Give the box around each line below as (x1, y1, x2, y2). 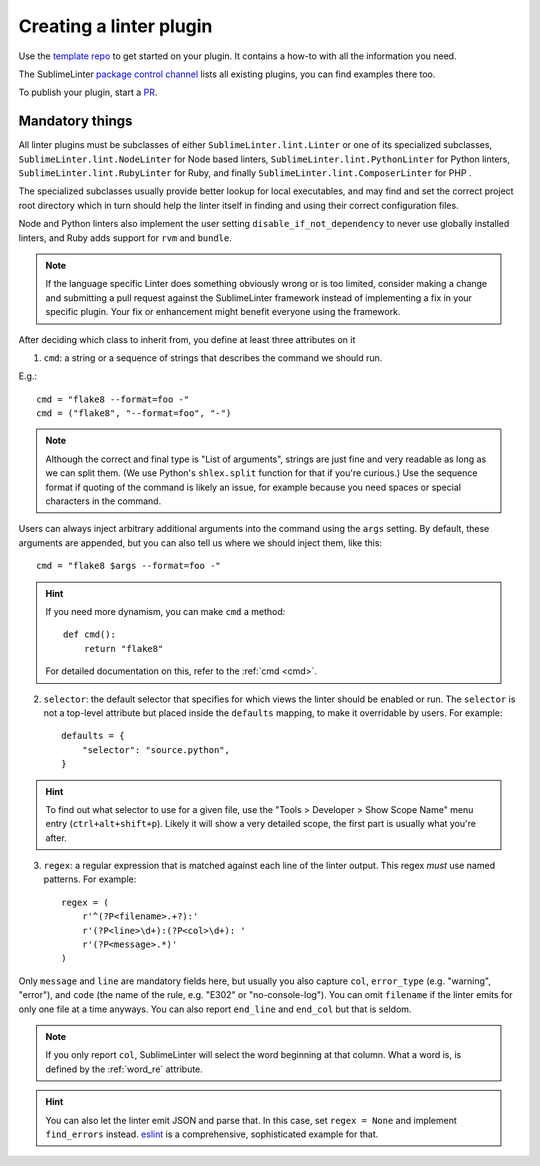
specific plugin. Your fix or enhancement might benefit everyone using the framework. (45, 306, 401, 318)
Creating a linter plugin (18, 15, 213, 37)
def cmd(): (63, 629, 117, 640)
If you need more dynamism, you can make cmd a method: (45, 606, 286, 617)
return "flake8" (83, 643, 164, 654)
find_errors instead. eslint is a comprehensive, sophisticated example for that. (45, 1128, 379, 1140)
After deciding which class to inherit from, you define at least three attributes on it (18, 333, 356, 345)
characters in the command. (45, 495, 162, 507)
